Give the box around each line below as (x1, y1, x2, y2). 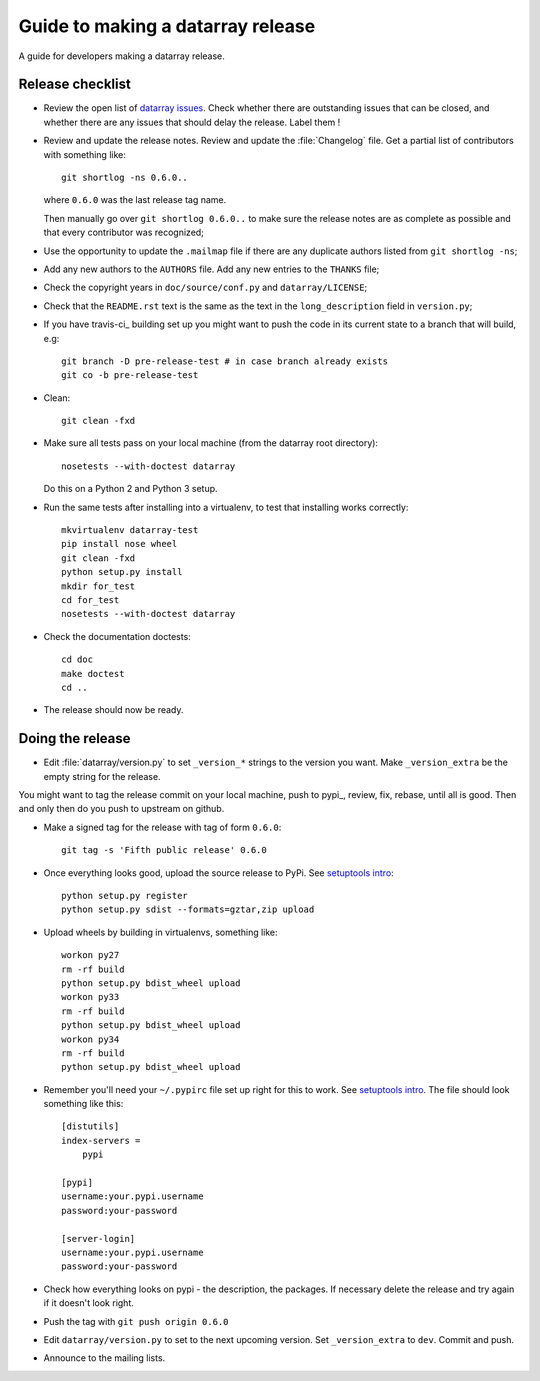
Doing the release (18, 730, 131, 747)
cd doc (61, 654, 94, 665)
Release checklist (18, 76, 132, 93)
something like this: (43, 1098, 124, 1110)
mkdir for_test (61, 580, 136, 592)
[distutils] (61, 1121, 120, 1132)
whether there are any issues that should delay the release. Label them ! (43, 116, 341, 128)
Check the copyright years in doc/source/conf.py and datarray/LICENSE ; (43, 281, 368, 294)
